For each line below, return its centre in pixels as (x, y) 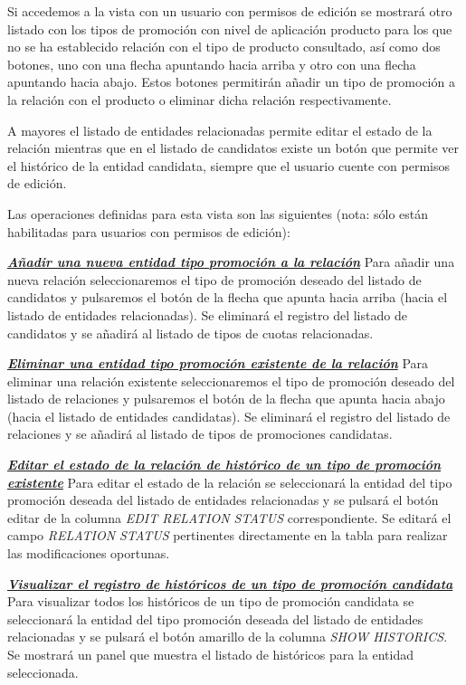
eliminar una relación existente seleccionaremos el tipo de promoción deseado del (231, 381)
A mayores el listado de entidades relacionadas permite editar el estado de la (220, 130)
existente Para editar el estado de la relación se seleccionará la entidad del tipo (230, 482)
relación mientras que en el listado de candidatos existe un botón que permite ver (233, 148)
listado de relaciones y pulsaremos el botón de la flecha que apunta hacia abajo (226, 399)
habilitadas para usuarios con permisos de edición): (149, 231)
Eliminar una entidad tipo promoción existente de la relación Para (218, 363)
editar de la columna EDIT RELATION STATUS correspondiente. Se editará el (229, 517)
